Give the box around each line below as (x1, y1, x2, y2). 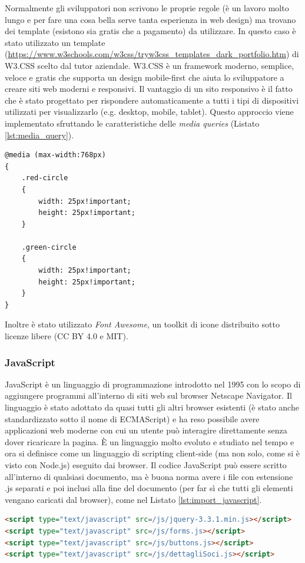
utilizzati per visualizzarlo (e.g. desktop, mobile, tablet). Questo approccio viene (5, 105, 294, 118)
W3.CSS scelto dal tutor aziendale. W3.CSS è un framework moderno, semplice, (5, 59, 294, 71)
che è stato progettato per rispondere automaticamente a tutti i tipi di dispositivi (5, 94, 299, 106)
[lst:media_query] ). (5, 128, 74, 141)
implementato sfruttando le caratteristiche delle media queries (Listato (5, 117, 260, 129)
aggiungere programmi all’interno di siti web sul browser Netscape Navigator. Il (5, 389, 292, 402)
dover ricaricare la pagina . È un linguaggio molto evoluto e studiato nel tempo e (5, 435, 294, 448)
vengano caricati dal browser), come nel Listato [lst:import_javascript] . (5, 493, 262, 505)
